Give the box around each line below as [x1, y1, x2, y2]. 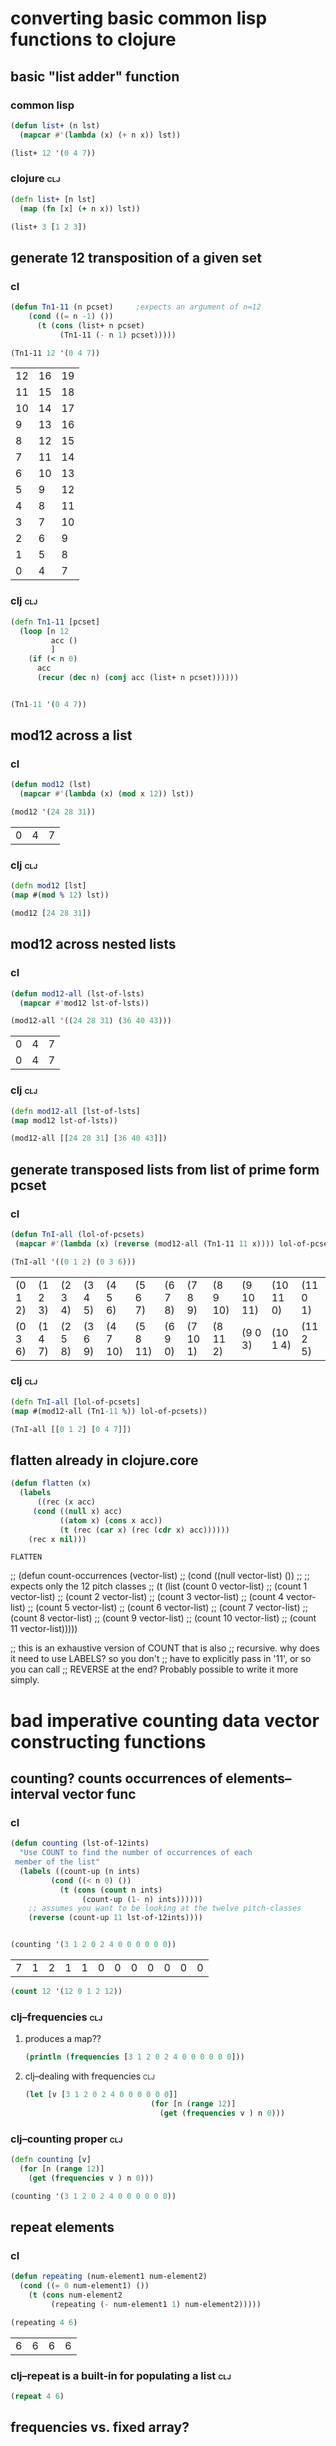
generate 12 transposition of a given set [10, 249, 262, 266]
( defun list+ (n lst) [10, 120, 101, 131]
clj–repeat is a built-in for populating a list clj [10, 2368, 232, 2382]
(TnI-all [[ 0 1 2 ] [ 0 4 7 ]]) [10, 1424, 132, 1434]
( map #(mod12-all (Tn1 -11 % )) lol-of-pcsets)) [10, 1406, 208, 1416]
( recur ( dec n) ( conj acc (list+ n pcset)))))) [36, 673, 240, 683]
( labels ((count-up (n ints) [19, 1866, 141, 1876]
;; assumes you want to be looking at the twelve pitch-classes [28, 1903, 302, 1914]
